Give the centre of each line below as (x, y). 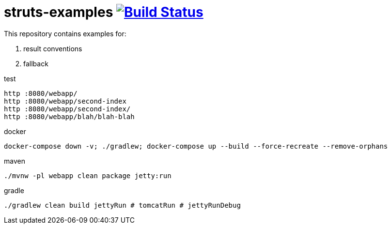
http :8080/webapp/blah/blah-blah (69, 116)
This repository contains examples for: (65, 33)
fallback (36, 63)
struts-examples (59, 12)
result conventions (53, 48)
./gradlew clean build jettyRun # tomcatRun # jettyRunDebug (122, 205)
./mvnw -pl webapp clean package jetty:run (88, 175)
